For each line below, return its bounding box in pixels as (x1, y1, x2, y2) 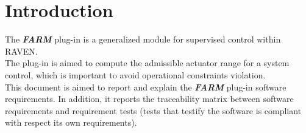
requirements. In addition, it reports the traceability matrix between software (5, 92, 294, 105)
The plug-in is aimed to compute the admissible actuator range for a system (5, 56, 290, 69)
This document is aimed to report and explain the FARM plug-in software (5, 80, 286, 93)
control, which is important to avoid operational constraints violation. (5, 68, 266, 81)
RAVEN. (5, 44, 38, 57)
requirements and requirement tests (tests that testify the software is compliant (5, 104, 302, 117)
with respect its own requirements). (5, 116, 137, 129)
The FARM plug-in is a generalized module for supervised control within (5, 33, 281, 46)
